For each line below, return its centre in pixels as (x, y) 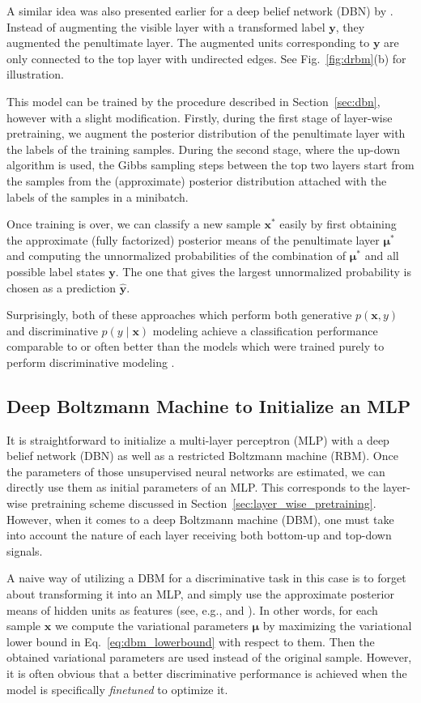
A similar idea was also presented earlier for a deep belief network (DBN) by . (200, 11)
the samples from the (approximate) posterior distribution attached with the (197, 180)
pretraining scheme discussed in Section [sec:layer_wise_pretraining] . (204, 503)
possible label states (56, 271)
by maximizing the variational (337, 626)
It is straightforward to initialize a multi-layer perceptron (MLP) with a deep (198, 439)
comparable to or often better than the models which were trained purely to (196, 346)
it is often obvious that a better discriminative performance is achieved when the (207, 673)
